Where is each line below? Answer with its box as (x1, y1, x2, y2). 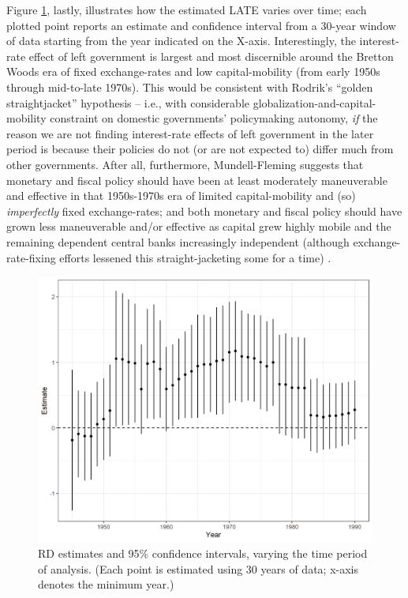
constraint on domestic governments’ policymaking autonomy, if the (50, 110, 378, 126)
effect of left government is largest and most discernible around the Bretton (28, 47, 394, 64)
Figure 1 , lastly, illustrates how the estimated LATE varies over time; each (6, 2, 367, 17)
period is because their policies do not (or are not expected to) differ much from (6, 141, 394, 157)
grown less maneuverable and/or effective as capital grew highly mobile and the (6, 218, 391, 235)
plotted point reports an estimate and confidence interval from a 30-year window (6, 17, 396, 33)
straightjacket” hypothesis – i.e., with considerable (6, 94, 249, 111)
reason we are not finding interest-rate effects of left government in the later (6, 125, 374, 141)
